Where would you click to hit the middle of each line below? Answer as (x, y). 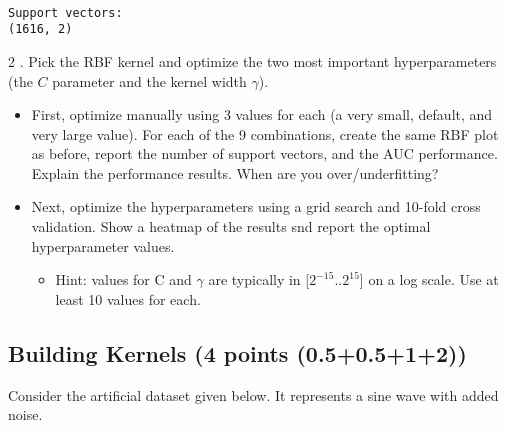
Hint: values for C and (123, 279)
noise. (25, 414)
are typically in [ (259, 279)
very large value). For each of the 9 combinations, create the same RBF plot (265, 133)
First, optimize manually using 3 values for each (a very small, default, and (262, 114)
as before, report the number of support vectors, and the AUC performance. (264, 153)
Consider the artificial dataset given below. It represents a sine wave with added (253, 394)
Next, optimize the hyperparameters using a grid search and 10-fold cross (256, 206)
